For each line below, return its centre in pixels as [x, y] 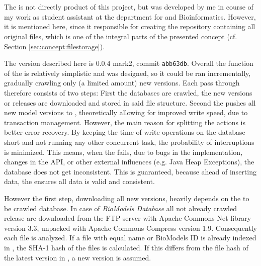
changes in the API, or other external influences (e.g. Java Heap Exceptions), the [129, 162]
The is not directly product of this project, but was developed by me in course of [129, 7]
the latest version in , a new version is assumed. [78, 257]
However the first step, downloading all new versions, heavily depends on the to [127, 198]
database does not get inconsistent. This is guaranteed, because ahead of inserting [130, 171]
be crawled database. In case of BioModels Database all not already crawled [120, 208]
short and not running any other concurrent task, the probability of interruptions [129, 142]
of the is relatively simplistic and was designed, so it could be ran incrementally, [127, 73]
